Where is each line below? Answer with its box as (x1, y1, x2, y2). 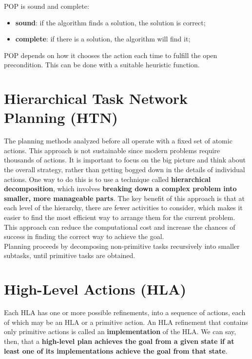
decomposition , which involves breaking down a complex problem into (4, 183, 237, 194)
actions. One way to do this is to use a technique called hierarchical (4, 174, 211, 184)
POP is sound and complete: (4, 1, 89, 11)
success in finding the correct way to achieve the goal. (4, 231, 164, 241)
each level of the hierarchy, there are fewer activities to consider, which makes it (4, 202, 243, 213)
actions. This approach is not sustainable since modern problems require (4, 145, 220, 155)
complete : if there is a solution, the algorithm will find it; (15, 34, 191, 44)
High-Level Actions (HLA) (4, 279, 187, 299)
